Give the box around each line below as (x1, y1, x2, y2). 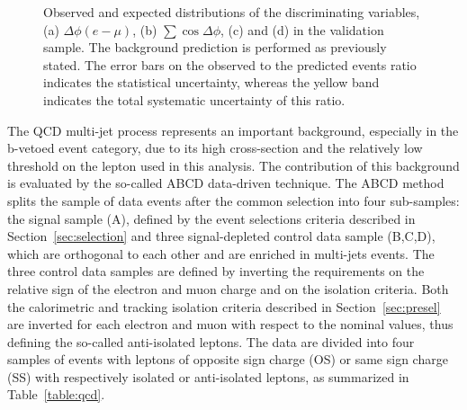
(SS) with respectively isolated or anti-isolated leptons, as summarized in (7, 367, 409, 386)
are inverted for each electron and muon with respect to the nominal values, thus (7, 315, 454, 334)
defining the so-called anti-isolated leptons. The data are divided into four (7, 332, 415, 351)
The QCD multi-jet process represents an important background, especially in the (7, 120, 459, 139)
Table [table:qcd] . (7, 385, 105, 404)
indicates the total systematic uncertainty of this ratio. (43, 90, 346, 109)
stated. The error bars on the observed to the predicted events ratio (43, 55, 417, 74)
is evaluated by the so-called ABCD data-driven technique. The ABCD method (7, 174, 445, 192)
